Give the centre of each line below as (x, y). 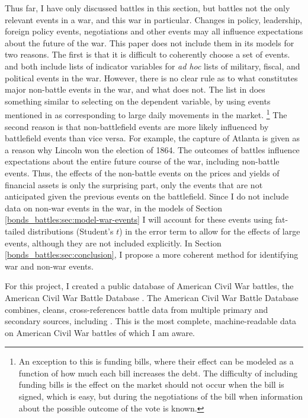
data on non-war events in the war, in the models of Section (113, 208)
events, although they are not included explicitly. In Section (113, 243)
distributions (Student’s (70, 231)
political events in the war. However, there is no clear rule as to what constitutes (151, 77)
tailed (15, 231)
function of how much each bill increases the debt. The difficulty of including (158, 373)
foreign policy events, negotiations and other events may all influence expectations (154, 31)
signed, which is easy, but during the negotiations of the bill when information (161, 396)
